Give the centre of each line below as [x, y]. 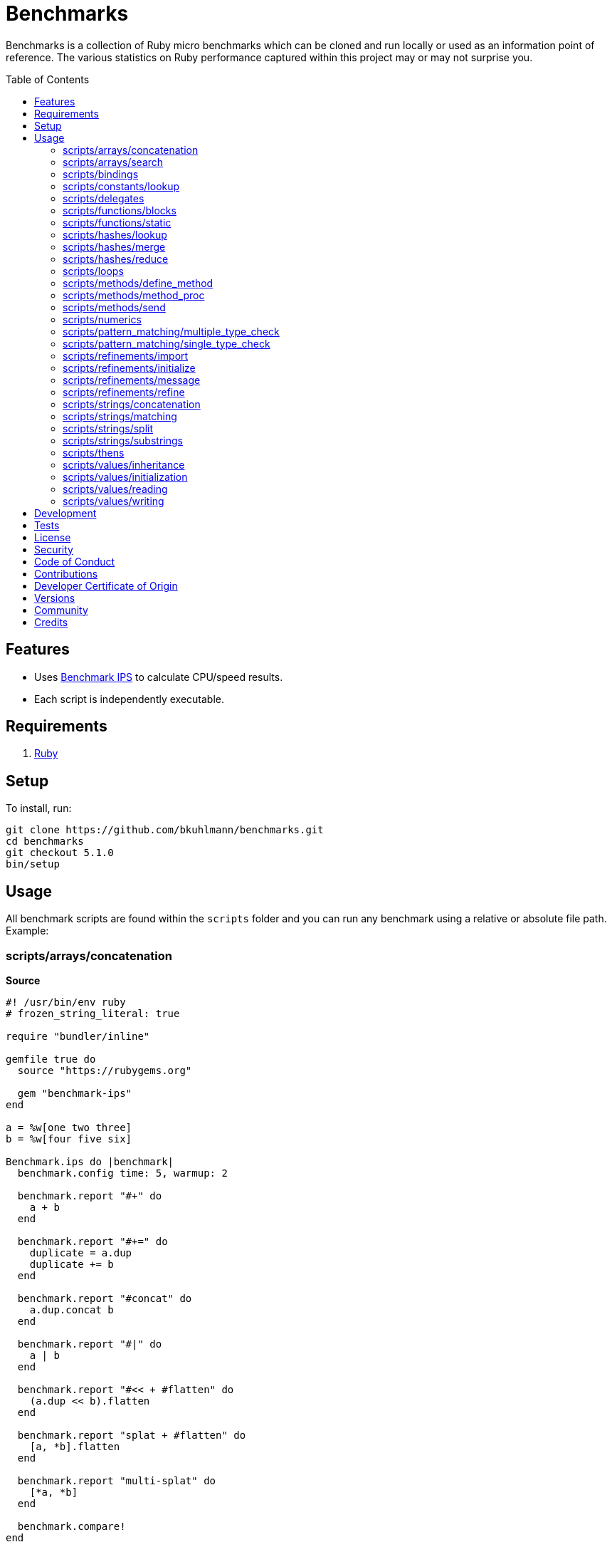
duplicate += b [72, 1264]
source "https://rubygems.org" [105, 1070]
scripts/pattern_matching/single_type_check [167, 343]
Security [54, 549]
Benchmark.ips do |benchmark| [90, 1161]
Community [61, 610]
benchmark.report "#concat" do [105, 1298]
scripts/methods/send [114, 307]
